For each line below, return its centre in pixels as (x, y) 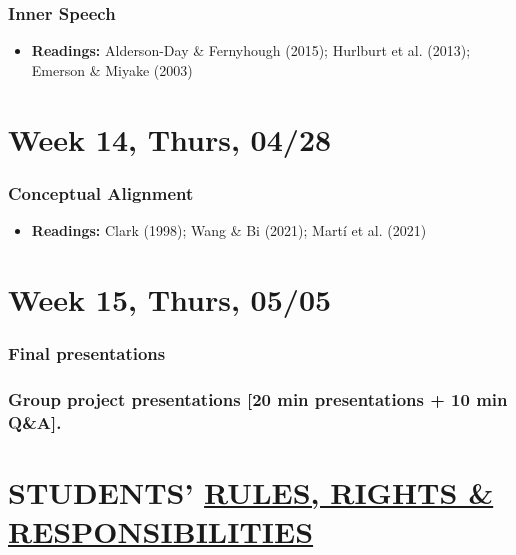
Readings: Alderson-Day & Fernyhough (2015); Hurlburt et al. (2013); (251, 50)
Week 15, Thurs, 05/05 (170, 298)
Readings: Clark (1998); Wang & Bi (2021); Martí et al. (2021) (229, 230)
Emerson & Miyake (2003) (112, 69)
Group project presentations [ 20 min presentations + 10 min (258, 398)
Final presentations (87, 352)
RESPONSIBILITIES (161, 530)
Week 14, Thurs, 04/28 (170, 138)
